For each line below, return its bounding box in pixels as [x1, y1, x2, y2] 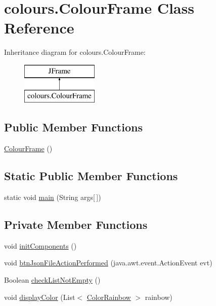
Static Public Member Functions [4, 168, 178, 184]
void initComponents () [4, 240, 77, 251]
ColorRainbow [87, 291, 131, 302]
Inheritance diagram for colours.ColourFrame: [4, 47, 146, 57]
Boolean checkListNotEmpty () [4, 275, 101, 285]
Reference [4, 17, 74, 38]
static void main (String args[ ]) [4, 192, 101, 202]
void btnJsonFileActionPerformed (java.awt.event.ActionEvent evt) [4, 257, 212, 268]
